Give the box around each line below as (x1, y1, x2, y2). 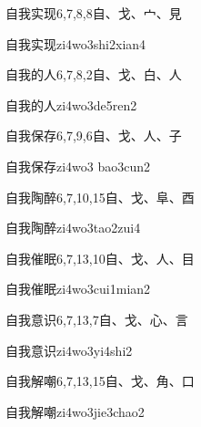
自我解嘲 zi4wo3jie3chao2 (5, 401, 145, 421)
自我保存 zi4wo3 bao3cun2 (5, 156, 151, 175)
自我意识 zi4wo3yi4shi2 (5, 340, 133, 359)
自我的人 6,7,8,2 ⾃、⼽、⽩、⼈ (5, 65, 182, 84)
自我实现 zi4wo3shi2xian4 (5, 34, 146, 53)
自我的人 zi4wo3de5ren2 (5, 95, 137, 114)
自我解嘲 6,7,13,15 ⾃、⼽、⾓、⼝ (5, 371, 195, 391)
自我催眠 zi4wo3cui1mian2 (5, 279, 151, 298)
